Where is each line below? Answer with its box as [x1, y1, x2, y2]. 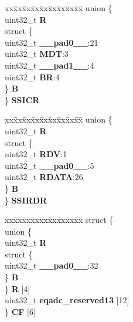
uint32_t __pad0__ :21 [5, 36, 98, 48]
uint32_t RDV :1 [5, 148, 67, 160]
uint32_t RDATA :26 [5, 171, 83, 183]
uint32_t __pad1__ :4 [5, 59, 94, 71]
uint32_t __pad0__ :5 [5, 159, 94, 171]
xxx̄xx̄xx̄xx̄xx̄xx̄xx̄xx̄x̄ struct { [5, 213, 114, 226]
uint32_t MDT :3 [5, 48, 69, 60]
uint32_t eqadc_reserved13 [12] [5, 294, 129, 306]
